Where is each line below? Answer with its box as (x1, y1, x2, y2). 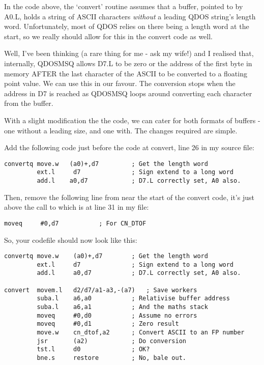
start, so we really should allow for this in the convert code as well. (4, 31, 213, 41)
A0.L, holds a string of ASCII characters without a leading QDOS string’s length (4, 11, 256, 21)
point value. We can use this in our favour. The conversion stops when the (4, 78, 236, 89)
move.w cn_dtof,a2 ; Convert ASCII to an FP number (37, 329, 245, 336)
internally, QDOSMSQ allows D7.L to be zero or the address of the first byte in (4, 58, 252, 68)
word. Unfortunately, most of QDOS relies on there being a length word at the (4, 21, 249, 32)
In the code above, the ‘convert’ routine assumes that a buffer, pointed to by (4, 1, 243, 11)
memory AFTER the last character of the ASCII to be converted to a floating (4, 68, 247, 78)
